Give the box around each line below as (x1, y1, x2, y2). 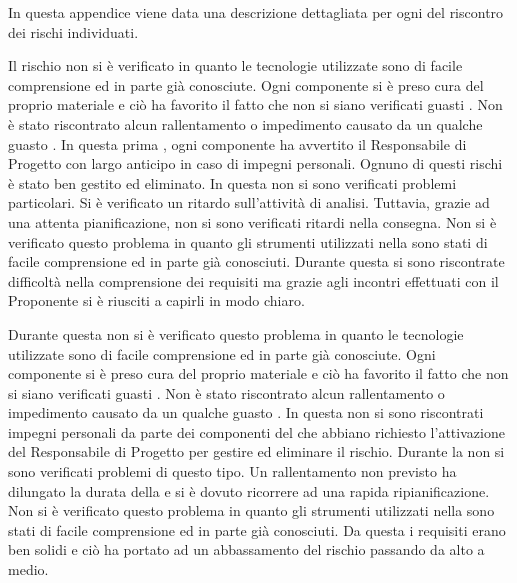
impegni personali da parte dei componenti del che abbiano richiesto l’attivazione (8, 421, 505, 442)
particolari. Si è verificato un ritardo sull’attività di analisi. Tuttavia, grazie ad (8, 192, 490, 213)
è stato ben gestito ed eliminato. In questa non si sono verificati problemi (8, 172, 457, 193)
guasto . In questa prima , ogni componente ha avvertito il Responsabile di (8, 133, 467, 154)
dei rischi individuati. (8, 21, 139, 42)
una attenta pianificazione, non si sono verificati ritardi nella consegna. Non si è (8, 211, 497, 232)
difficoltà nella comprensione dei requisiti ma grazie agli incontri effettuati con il (8, 270, 499, 291)
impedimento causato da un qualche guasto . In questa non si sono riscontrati (8, 402, 484, 423)
